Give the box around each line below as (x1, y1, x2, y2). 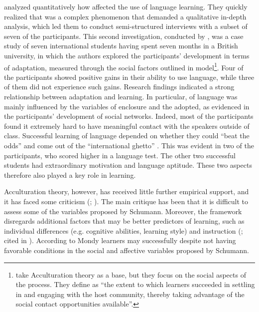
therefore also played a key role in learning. (4, 169, 136, 180)
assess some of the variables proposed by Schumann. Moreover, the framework (4, 206, 242, 216)
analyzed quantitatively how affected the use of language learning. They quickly (4, 1, 248, 11)
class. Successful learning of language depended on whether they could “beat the (4, 130, 250, 141)
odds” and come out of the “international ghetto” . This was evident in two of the (4, 140, 254, 150)
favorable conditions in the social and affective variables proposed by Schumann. (4, 245, 249, 255)
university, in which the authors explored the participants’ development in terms (4, 50, 250, 60)
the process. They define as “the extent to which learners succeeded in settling (15, 279, 255, 290)
